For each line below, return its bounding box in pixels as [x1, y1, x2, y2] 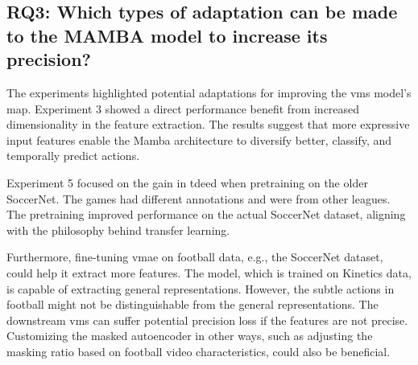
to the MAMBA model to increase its [6, 23, 328, 47]
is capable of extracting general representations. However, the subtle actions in [6, 280, 395, 297]
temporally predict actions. [6, 147, 140, 164]
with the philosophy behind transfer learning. [6, 221, 230, 238]
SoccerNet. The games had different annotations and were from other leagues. [6, 190, 391, 207]
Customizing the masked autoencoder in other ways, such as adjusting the [6, 327, 373, 344]
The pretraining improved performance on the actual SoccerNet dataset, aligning [6, 206, 406, 223]
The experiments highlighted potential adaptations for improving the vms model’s [6, 84, 412, 100]
